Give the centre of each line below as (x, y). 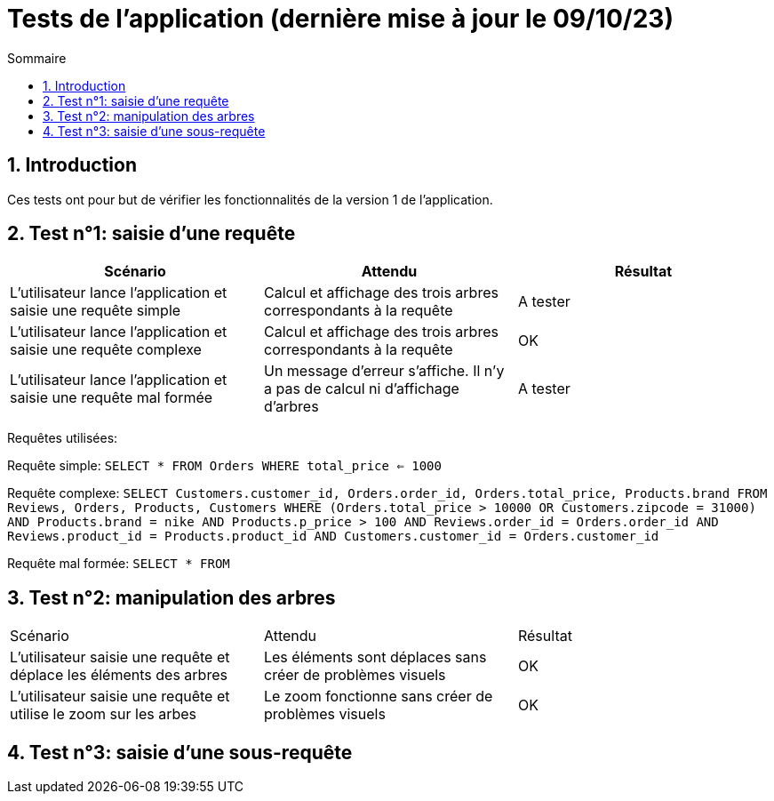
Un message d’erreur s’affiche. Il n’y (384, 371)
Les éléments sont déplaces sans (375, 657)
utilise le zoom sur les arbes (104, 714)
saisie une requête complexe (106, 350)
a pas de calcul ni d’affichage (361, 389)
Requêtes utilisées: (63, 438)
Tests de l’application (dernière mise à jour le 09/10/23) (340, 19)
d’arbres (291, 407)
